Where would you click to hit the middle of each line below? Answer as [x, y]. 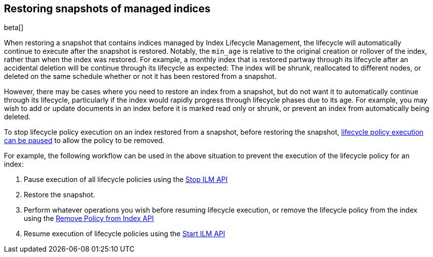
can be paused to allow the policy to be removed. [84, 141]
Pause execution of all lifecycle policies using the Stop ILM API [126, 180]
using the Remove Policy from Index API [89, 219]
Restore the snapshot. [60, 195]
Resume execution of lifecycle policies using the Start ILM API [124, 234]
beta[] [14, 28]
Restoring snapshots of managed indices [107, 9]
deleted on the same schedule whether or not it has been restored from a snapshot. [140, 76]
